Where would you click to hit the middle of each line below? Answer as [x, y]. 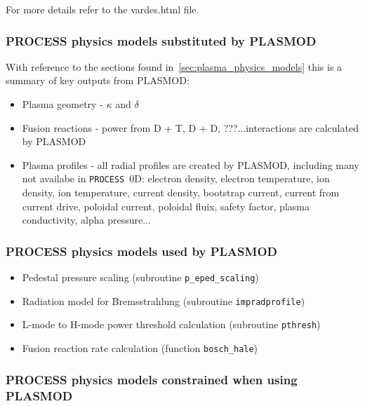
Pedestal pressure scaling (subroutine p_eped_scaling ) [140, 277]
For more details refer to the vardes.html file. [102, 9]
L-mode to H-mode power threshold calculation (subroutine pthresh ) [171, 324]
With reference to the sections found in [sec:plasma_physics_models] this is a [174, 66]
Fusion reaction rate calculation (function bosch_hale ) [140, 348]
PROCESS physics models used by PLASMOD [141, 251]
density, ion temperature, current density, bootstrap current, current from [181, 192]
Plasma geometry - [62, 104]
